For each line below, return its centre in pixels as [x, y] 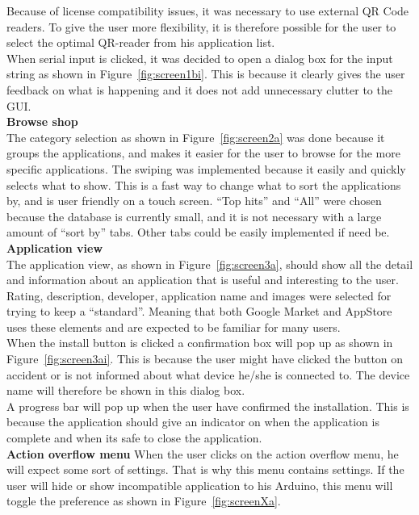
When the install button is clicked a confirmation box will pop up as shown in [200, 343]
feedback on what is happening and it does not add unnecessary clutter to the [199, 89]
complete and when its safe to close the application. [134, 438]
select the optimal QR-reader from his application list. [141, 42]
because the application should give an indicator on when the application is [193, 422]
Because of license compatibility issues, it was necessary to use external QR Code [208, 10]
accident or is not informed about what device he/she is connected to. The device [208, 374]
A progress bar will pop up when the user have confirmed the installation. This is [208, 406]
